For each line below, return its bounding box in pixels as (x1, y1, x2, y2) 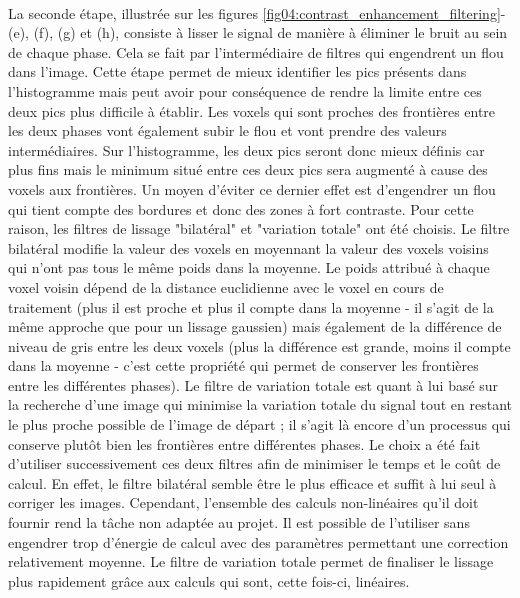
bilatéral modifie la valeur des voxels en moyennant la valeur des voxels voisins (8, 237, 489, 258)
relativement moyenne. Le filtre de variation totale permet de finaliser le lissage (8, 551, 494, 572)
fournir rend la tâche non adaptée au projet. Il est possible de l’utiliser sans (8, 512, 470, 533)
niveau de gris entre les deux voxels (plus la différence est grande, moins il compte (8, 335, 511, 356)
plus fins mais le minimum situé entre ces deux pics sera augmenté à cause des (8, 159, 488, 180)
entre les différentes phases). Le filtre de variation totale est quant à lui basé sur (8, 374, 499, 395)
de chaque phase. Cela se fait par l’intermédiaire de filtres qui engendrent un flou (8, 41, 504, 62)
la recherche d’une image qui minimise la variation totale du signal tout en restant (8, 394, 512, 415)
